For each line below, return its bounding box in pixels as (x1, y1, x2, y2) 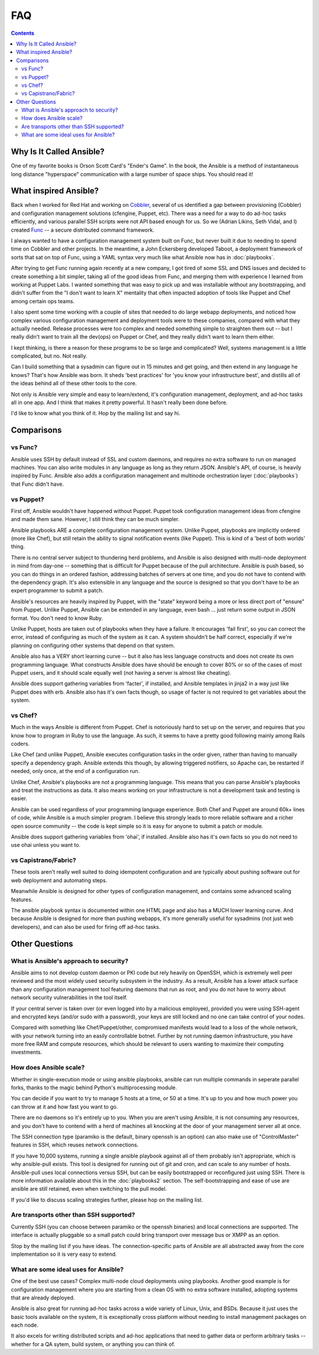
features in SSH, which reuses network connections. (11, 1141, 139, 1149)
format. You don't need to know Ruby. (11, 615, 103, 622)
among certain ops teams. (11, 297, 75, 304)
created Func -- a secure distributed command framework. (11, 226, 155, 233)
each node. (11, 1321, 38, 1329)
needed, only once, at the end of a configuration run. (11, 768, 140, 775)
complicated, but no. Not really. (11, 352, 87, 360)
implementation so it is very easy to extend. (11, 1250, 118, 1257)
